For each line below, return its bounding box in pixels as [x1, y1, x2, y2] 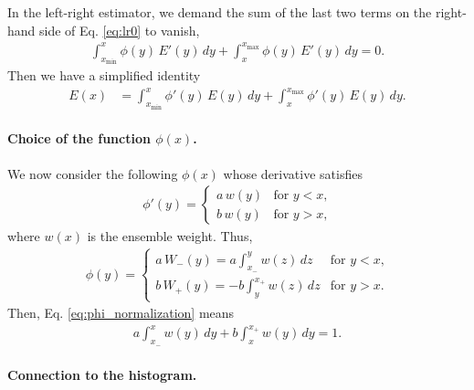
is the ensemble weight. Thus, [87, 227, 253, 246]
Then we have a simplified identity [7, 66, 201, 85]
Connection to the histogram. [7, 365, 197, 385]
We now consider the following [7, 163, 178, 183]
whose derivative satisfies [223, 163, 363, 183]
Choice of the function [7, 129, 151, 148]
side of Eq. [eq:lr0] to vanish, [39, 20, 200, 39]
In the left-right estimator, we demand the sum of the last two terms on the [7, 3, 432, 21]
